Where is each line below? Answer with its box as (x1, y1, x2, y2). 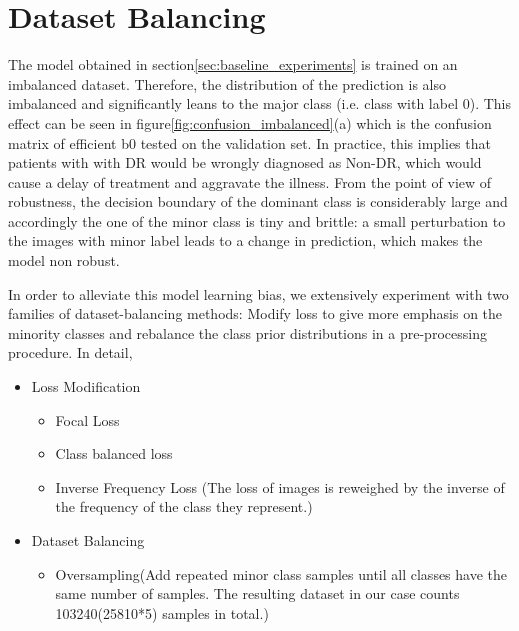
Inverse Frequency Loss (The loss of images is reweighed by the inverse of (55, 476, 505, 497)
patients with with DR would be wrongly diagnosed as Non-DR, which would (8, 152, 482, 173)
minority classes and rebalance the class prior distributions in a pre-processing (8, 322, 487, 343)
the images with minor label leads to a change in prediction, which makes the (8, 230, 483, 251)
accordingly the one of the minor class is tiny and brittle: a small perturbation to (8, 210, 506, 231)
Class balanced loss (55, 443, 173, 464)
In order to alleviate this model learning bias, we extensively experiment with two (8, 283, 509, 304)
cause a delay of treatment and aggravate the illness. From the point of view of (8, 171, 492, 192)
